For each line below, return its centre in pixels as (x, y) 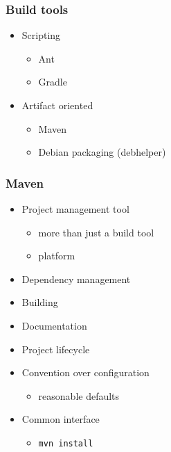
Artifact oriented (57, 105)
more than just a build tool (96, 232)
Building (40, 302)
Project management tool (75, 209)
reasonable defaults (79, 395)
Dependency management (76, 279)
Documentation (54, 325)
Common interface (61, 419)
